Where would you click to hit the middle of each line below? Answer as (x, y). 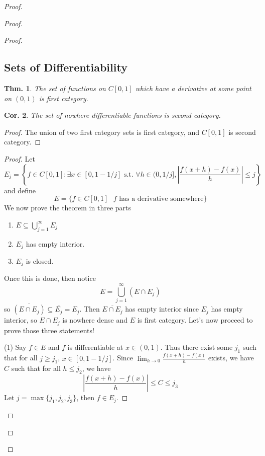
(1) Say (15, 347)
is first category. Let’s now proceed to (195, 320)
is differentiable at (95, 347)
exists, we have (231, 358)
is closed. (40, 260)
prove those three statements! (49, 330)
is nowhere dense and (95, 320)
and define (20, 190)
